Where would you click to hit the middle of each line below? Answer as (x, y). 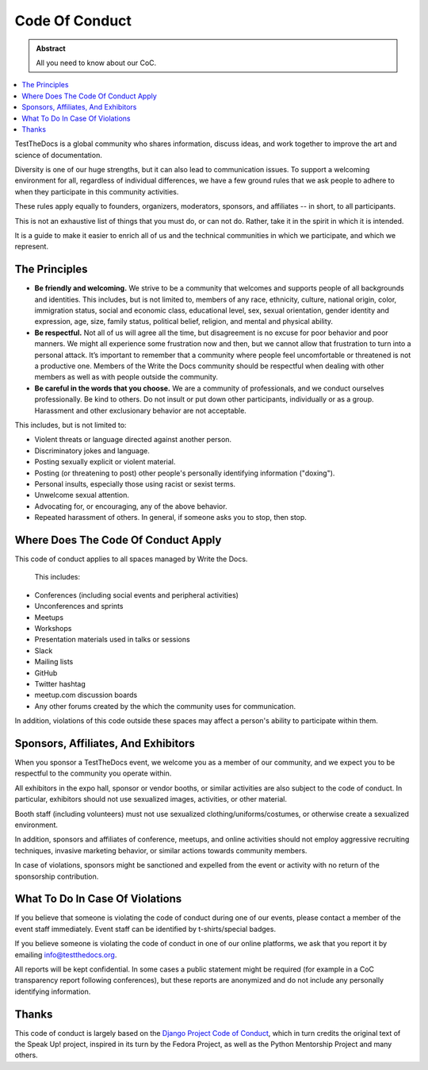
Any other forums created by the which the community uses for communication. (165, 706)
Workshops (53, 628)
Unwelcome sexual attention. (82, 495)
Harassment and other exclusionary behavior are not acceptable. (141, 410)
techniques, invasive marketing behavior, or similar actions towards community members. (161, 850)
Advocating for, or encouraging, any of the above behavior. (131, 506)
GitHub (46, 673)
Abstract (51, 48)
